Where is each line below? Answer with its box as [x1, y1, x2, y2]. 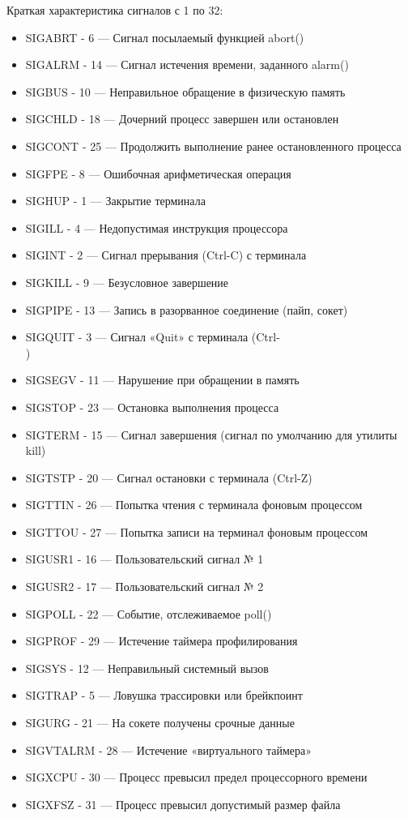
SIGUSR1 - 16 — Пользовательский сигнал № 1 [25, 550, 264, 567]
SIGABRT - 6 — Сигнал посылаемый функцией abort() [25, 28, 304, 45]
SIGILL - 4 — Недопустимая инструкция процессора [25, 219, 288, 236]
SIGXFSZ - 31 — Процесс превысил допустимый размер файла [25, 795, 341, 812]
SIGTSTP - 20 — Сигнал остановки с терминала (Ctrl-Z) [25, 469, 312, 486]
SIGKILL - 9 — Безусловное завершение [25, 273, 229, 290]
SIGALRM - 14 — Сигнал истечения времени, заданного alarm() [25, 56, 349, 73]
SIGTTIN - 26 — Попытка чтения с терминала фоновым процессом [25, 496, 363, 513]
